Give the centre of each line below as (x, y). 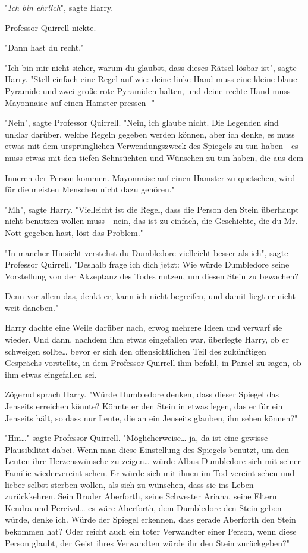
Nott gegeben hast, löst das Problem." (74, 232)
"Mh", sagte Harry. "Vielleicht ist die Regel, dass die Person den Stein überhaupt (152, 209)
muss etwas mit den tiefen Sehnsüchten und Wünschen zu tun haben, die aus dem (154, 157)
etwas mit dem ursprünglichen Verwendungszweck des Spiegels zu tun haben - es (152, 146)
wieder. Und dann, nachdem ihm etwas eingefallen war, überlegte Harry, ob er (147, 339)
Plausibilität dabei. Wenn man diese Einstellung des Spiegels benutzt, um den (147, 449)
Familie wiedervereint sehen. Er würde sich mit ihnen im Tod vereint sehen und (150, 473)
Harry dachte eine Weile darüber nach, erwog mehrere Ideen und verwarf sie (144, 327)
